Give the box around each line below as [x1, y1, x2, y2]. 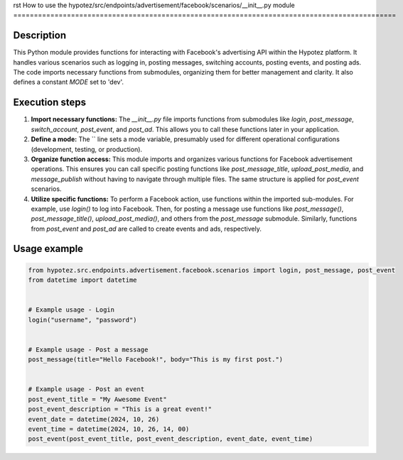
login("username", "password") [28, 316, 138, 324]
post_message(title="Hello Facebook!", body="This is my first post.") [28, 356, 284, 363]
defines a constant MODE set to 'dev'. [13, 78, 124, 87]
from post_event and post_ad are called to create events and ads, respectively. [31, 224, 262, 233]
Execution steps [13, 97, 87, 109]
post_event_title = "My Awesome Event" [28, 395, 167, 403]
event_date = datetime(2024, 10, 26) [28, 415, 160, 423]
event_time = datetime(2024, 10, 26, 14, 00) [28, 425, 190, 433]
